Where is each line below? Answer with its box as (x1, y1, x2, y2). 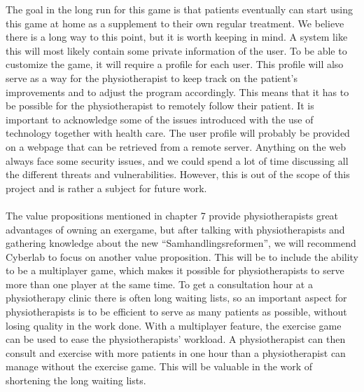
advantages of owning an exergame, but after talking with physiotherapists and (6, 222, 345, 236)
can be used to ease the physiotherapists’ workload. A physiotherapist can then (6, 332, 346, 346)
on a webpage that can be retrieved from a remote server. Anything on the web (6, 139, 346, 154)
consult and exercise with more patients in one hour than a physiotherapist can (6, 345, 346, 360)
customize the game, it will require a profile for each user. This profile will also (6, 57, 344, 72)
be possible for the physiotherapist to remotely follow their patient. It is (6, 98, 314, 113)
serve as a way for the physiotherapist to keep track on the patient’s (6, 70, 298, 85)
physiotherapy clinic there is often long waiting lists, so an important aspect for (6, 290, 347, 305)
